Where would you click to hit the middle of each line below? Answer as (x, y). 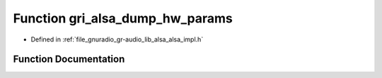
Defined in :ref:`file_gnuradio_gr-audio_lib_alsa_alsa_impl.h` (117, 39)
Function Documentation (69, 59)
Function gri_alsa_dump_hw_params (123, 18)
